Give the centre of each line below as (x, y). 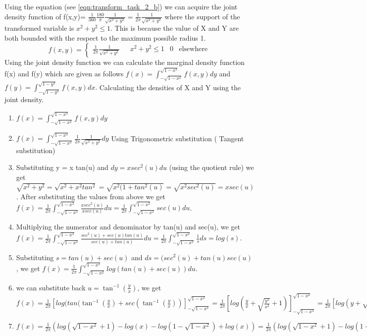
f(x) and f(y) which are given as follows (64, 73)
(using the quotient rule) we (211, 167)
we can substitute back (51, 287)
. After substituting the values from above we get (91, 196)
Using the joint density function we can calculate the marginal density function (125, 62)
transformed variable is (39, 28)
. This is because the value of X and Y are (175, 28)
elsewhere (193, 49)
